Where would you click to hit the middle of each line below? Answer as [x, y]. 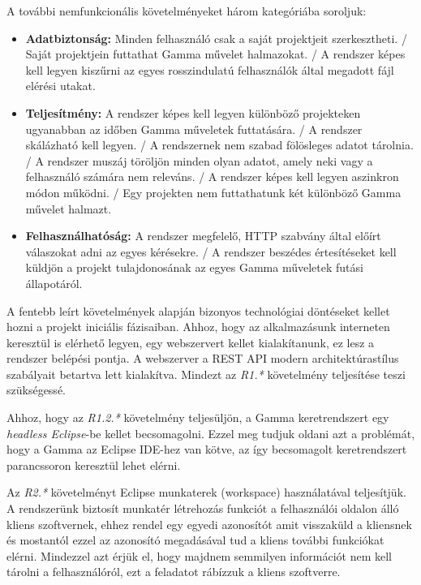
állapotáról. [54, 283]
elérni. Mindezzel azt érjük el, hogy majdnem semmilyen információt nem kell [200, 555]
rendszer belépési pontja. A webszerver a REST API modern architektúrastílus [203, 358]
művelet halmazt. [69, 208]
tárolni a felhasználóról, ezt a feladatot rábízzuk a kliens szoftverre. [174, 572]
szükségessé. [36, 390]
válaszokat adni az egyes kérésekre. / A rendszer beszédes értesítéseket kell [211, 251]
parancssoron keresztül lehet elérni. [94, 465]
